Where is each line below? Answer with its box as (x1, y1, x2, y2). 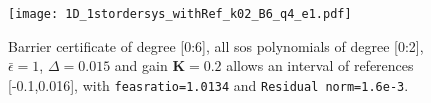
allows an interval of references (226, 55, 414, 76)
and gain (114, 55, 168, 76)
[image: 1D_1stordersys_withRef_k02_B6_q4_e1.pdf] (8, 7, 352, 21)
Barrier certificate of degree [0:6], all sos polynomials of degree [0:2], (8, 35, 424, 56)
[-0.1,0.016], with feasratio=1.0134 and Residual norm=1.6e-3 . (8, 74, 409, 95)
